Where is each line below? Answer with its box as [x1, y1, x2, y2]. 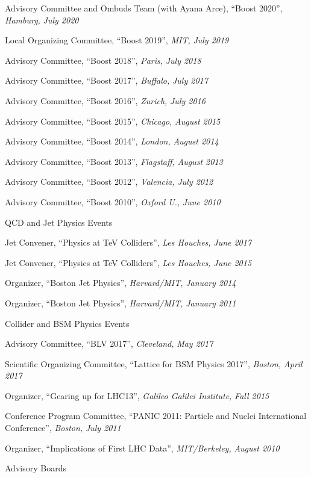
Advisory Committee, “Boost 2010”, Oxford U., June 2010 [5, 195, 221, 208]
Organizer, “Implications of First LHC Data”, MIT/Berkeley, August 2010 [5, 441, 280, 454]
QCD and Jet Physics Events [5, 216, 113, 228]
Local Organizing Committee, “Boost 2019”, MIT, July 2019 [5, 34, 229, 46]
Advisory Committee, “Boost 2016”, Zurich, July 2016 [5, 94, 206, 107]
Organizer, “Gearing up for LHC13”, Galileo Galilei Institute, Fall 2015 [5, 389, 269, 402]
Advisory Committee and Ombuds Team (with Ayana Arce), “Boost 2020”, [5, 2, 283, 14]
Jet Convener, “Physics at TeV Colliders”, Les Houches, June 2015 [5, 256, 252, 268]
